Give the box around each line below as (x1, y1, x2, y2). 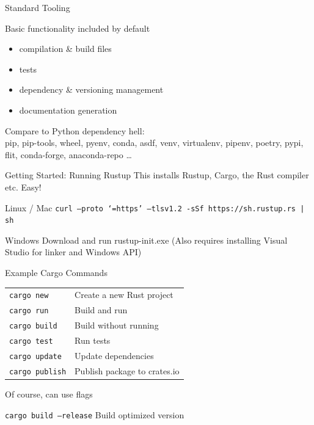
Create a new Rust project (75, 288, 173, 301)
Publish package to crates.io (75, 364, 180, 377)
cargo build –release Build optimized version (5, 408, 184, 421)
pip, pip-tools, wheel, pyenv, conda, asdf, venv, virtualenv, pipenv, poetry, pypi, (5, 136, 304, 149)
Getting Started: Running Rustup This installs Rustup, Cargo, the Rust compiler (5, 169, 309, 181)
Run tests (75, 334, 111, 347)
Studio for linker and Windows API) (5, 245, 142, 258)
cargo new (9, 291, 49, 300)
